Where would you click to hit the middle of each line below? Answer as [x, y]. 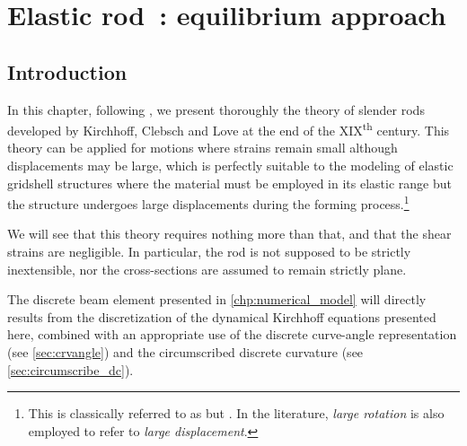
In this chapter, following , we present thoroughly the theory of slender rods [216, 109]
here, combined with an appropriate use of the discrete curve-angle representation [232, 334]
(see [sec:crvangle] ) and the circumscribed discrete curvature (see [185, 352]
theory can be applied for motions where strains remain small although [203, 148]
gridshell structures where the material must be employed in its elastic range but [229, 183]
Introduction [67, 71]
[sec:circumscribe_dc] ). [70, 369]
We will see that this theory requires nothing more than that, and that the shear [229, 234]
